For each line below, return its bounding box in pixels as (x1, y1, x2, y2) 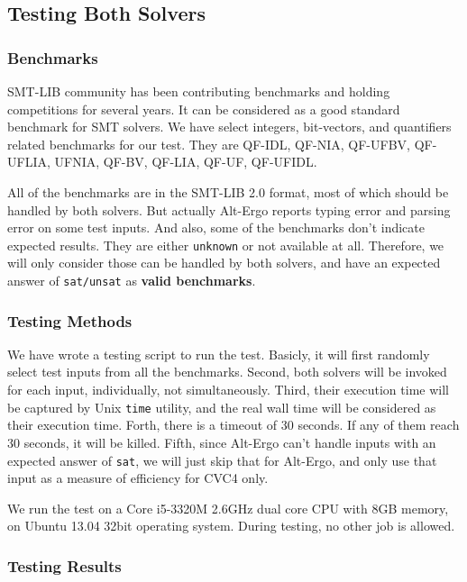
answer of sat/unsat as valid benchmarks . (7, 271, 256, 289)
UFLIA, (7, 152, 50, 171)
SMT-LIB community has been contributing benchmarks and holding (7, 82, 390, 100)
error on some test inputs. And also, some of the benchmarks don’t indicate (7, 218, 425, 237)
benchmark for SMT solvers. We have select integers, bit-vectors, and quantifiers (7, 117, 452, 136)
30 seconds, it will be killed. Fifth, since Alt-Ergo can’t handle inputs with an (7, 432, 436, 451)
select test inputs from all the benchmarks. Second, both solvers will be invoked (7, 362, 447, 381)
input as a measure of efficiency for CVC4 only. (7, 468, 269, 487)
